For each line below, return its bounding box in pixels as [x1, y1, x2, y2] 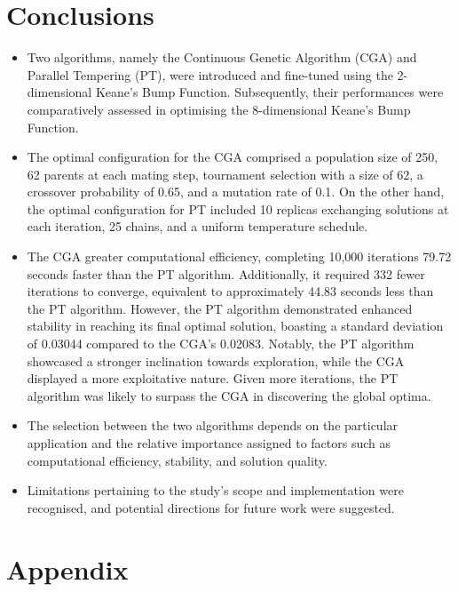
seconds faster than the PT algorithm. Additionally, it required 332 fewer [27, 264, 425, 283]
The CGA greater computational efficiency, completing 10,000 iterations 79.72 [27, 247, 452, 266]
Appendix [6, 550, 129, 587]
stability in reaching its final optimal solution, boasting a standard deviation [27, 316, 444, 335]
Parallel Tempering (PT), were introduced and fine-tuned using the [27, 65, 393, 84]
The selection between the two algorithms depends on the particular [27, 416, 399, 435]
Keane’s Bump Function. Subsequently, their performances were [95, 83, 444, 101]
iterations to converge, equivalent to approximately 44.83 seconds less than [27, 282, 434, 300]
